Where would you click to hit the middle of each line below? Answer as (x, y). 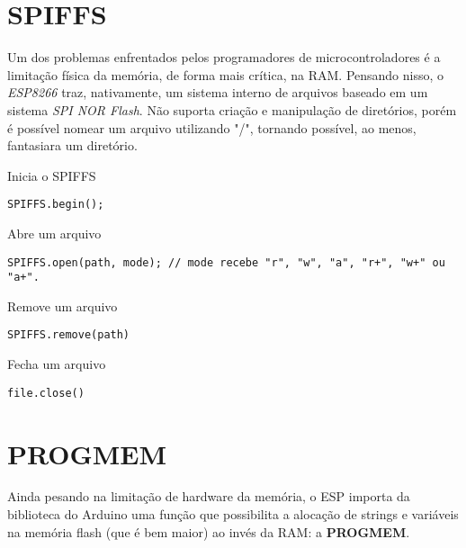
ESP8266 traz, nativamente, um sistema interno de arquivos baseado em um (218, 92)
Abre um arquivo (54, 233)
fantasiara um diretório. (72, 145)
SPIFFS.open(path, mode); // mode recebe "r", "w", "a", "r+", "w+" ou (226, 262)
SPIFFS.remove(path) (69, 335)
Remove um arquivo (63, 305)
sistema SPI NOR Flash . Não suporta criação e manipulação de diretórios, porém (232, 109)
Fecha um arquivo (57, 364)
